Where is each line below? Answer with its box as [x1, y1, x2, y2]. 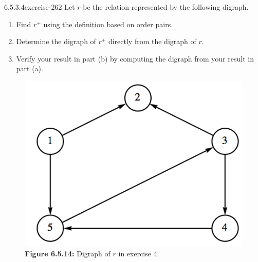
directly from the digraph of [108, 36, 196, 47]
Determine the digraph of [16, 36, 96, 47]
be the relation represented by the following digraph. [83, 2, 249, 12]
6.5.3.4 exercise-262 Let [4, 2, 75, 12]
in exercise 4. [118, 248, 159, 258]
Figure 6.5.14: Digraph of [25, 248, 110, 258]
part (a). [16, 63, 43, 74]
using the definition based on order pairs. [43, 18, 173, 29]
